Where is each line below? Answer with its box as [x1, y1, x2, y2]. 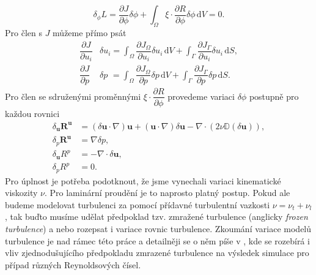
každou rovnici [5, 107, 60, 119]
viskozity [5, 186, 38, 199]
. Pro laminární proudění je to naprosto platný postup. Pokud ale [44, 186, 290, 199]
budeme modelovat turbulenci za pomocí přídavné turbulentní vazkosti [5, 198, 270, 211]
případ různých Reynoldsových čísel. [5, 258, 141, 271]
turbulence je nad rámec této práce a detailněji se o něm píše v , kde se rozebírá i [5, 234, 310, 247]
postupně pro [249, 89, 299, 102]
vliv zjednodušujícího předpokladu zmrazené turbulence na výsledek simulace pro [5, 246, 309, 259]
